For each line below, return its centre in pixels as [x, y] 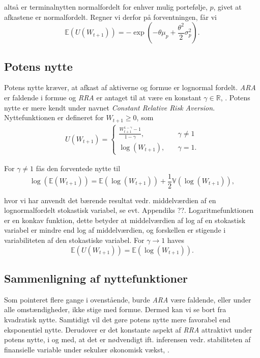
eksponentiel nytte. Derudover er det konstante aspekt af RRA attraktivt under [128, 329]
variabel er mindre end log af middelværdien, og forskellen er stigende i [115, 230]
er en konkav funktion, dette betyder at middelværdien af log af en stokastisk [125, 220]
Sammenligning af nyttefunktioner [96, 278]
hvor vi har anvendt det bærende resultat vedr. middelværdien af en [110, 200]
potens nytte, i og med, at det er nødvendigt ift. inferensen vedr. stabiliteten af [127, 339]
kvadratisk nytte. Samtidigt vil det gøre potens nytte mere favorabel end [117, 319]
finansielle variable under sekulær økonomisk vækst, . [87, 349]
